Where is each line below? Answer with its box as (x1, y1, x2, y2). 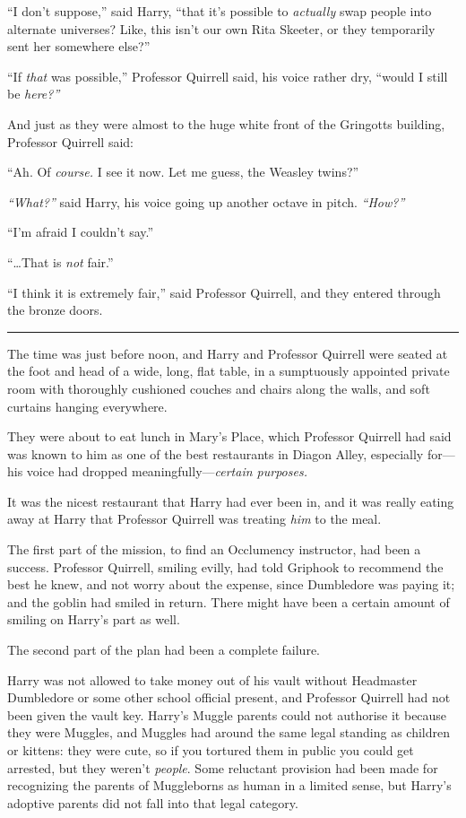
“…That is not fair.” (7, 252, 114, 271)
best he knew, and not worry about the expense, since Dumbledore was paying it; (7, 575, 455, 594)
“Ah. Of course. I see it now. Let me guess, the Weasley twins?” (7, 162, 359, 181)
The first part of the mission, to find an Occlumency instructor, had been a (7, 540, 421, 559)
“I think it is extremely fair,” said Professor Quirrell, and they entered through (7, 283, 441, 301)
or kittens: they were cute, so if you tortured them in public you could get (7, 741, 414, 759)
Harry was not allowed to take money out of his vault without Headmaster (7, 670, 418, 689)
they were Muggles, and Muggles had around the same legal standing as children (7, 723, 451, 742)
